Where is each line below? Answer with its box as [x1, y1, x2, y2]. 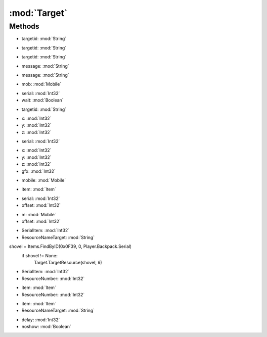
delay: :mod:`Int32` [21, 317, 60, 323]
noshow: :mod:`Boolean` [21, 324, 72, 330]
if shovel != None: [21, 252, 58, 258]
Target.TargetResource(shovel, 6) [34, 259, 102, 265]
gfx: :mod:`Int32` [21, 168, 56, 174]
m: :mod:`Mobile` [21, 211, 56, 217]
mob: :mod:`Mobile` [21, 81, 62, 87]
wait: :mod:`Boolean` [21, 97, 64, 103]
